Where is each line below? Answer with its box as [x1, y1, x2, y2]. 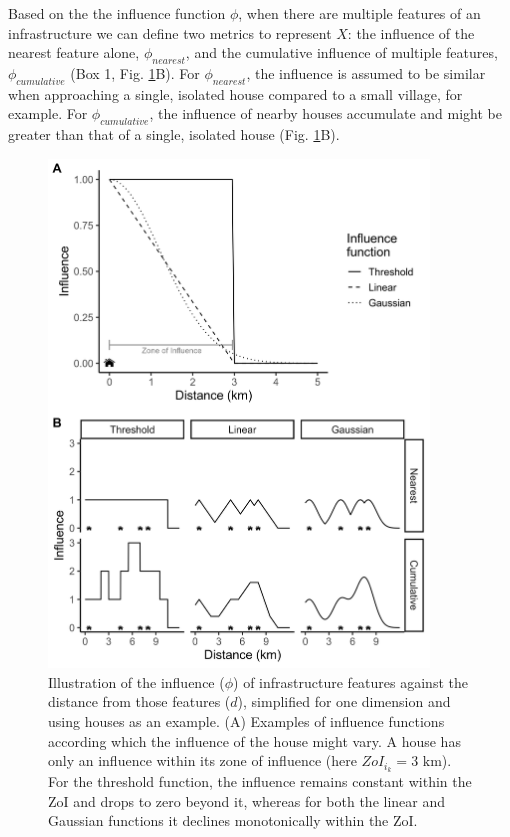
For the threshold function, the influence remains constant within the [48, 771, 472, 792]
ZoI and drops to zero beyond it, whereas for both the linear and [48, 790, 446, 811]
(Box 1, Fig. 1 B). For [70, 62, 200, 83]
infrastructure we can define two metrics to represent [8, 22, 332, 43]
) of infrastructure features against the [233, 671, 468, 692]
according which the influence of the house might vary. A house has [48, 730, 461, 751]
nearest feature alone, [8, 42, 140, 63]
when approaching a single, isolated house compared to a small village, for [8, 83, 463, 104]
